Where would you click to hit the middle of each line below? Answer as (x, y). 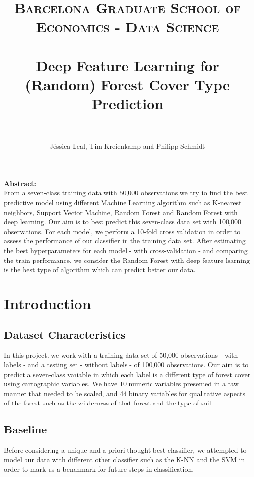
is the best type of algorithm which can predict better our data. (100, 270)
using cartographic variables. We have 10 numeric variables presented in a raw (121, 384)
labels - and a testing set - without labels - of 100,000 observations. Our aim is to (126, 364)
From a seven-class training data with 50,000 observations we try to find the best (126, 193)
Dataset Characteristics (65, 334)
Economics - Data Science (127, 27)
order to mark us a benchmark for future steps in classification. (99, 469)
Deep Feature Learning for (127, 65)
